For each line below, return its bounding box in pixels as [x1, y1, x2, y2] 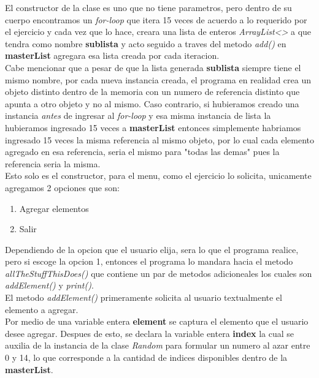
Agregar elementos [19, 202, 89, 214]
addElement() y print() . [5, 279, 94, 292]
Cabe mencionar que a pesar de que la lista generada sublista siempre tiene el [5, 61, 301, 74]
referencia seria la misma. [5, 157, 101, 170]
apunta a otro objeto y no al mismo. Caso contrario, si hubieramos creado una [5, 97, 299, 110]
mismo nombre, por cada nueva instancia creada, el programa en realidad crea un [5, 73, 311, 86]
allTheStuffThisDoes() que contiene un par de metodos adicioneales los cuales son [5, 266, 312, 279]
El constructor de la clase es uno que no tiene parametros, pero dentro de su [5, 1, 292, 13]
